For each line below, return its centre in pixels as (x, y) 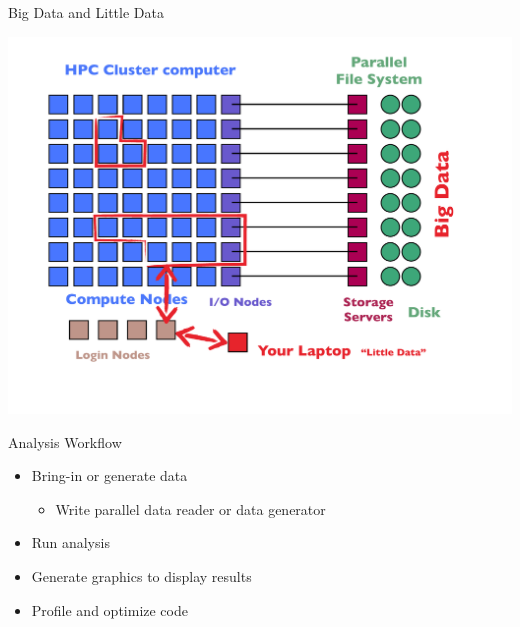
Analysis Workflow (65, 441)
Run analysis (70, 542)
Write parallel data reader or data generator (190, 508)
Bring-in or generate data (109, 475)
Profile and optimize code (109, 609)
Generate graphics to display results (141, 576)
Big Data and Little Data (86, 12)
